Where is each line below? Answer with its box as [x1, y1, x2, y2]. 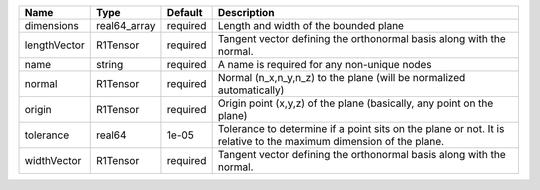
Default [166, 6, 203, 19]
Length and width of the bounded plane [217, 19, 405, 32]
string [95, 58, 124, 71]
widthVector [24, 154, 82, 167]
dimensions [24, 19, 80, 32]
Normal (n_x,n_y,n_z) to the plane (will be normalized [217, 71, 466, 84]
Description [217, 6, 275, 19]
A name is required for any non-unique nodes [217, 58, 432, 71]
